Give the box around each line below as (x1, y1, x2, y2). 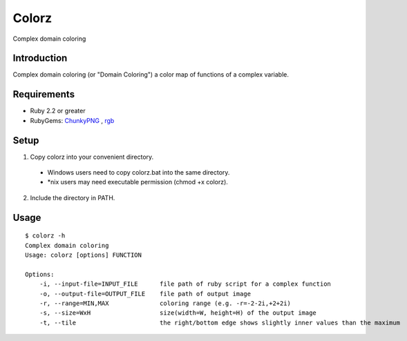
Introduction (12, 52, 68, 64)
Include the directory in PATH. (30, 193, 115, 202)
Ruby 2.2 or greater (30, 107, 86, 115)
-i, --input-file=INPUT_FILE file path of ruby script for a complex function (39, 280, 332, 288)
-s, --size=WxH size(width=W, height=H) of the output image (39, 309, 317, 317)
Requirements (12, 88, 75, 100)
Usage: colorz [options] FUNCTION (25, 251, 142, 259)
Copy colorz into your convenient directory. (30, 153, 154, 161)
